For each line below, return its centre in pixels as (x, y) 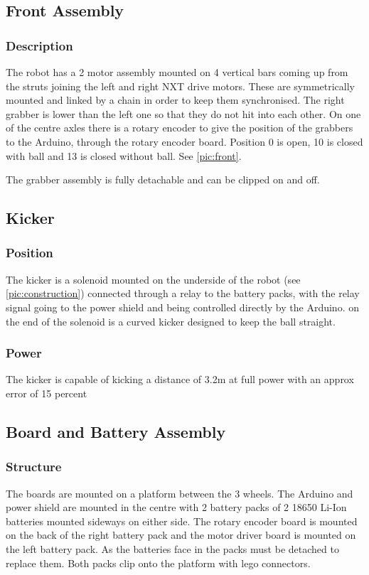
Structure (34, 467)
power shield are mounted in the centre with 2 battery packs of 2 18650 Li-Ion (176, 507)
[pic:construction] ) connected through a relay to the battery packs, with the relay (183, 293)
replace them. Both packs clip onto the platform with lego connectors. (158, 563)
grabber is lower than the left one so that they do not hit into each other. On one (183, 113)
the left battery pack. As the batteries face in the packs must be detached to (172, 548)
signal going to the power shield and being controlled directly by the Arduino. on (182, 307)
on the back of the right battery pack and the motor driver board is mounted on (181, 535)
